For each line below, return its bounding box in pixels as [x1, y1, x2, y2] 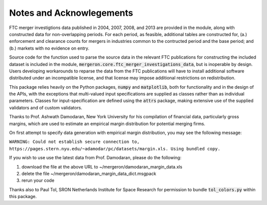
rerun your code [21, 177, 54, 183]
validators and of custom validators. [9, 104, 83, 110]
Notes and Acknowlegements [9, 7, 133, 18]
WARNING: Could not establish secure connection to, [9, 139, 140, 145]
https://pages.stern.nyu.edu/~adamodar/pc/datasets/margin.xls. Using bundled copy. [9, 146, 221, 151]
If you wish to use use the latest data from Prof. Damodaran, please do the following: [9, 155, 181, 161]
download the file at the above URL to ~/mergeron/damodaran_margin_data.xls [21, 164, 182, 170]
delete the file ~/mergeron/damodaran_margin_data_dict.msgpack [21, 171, 157, 176]
